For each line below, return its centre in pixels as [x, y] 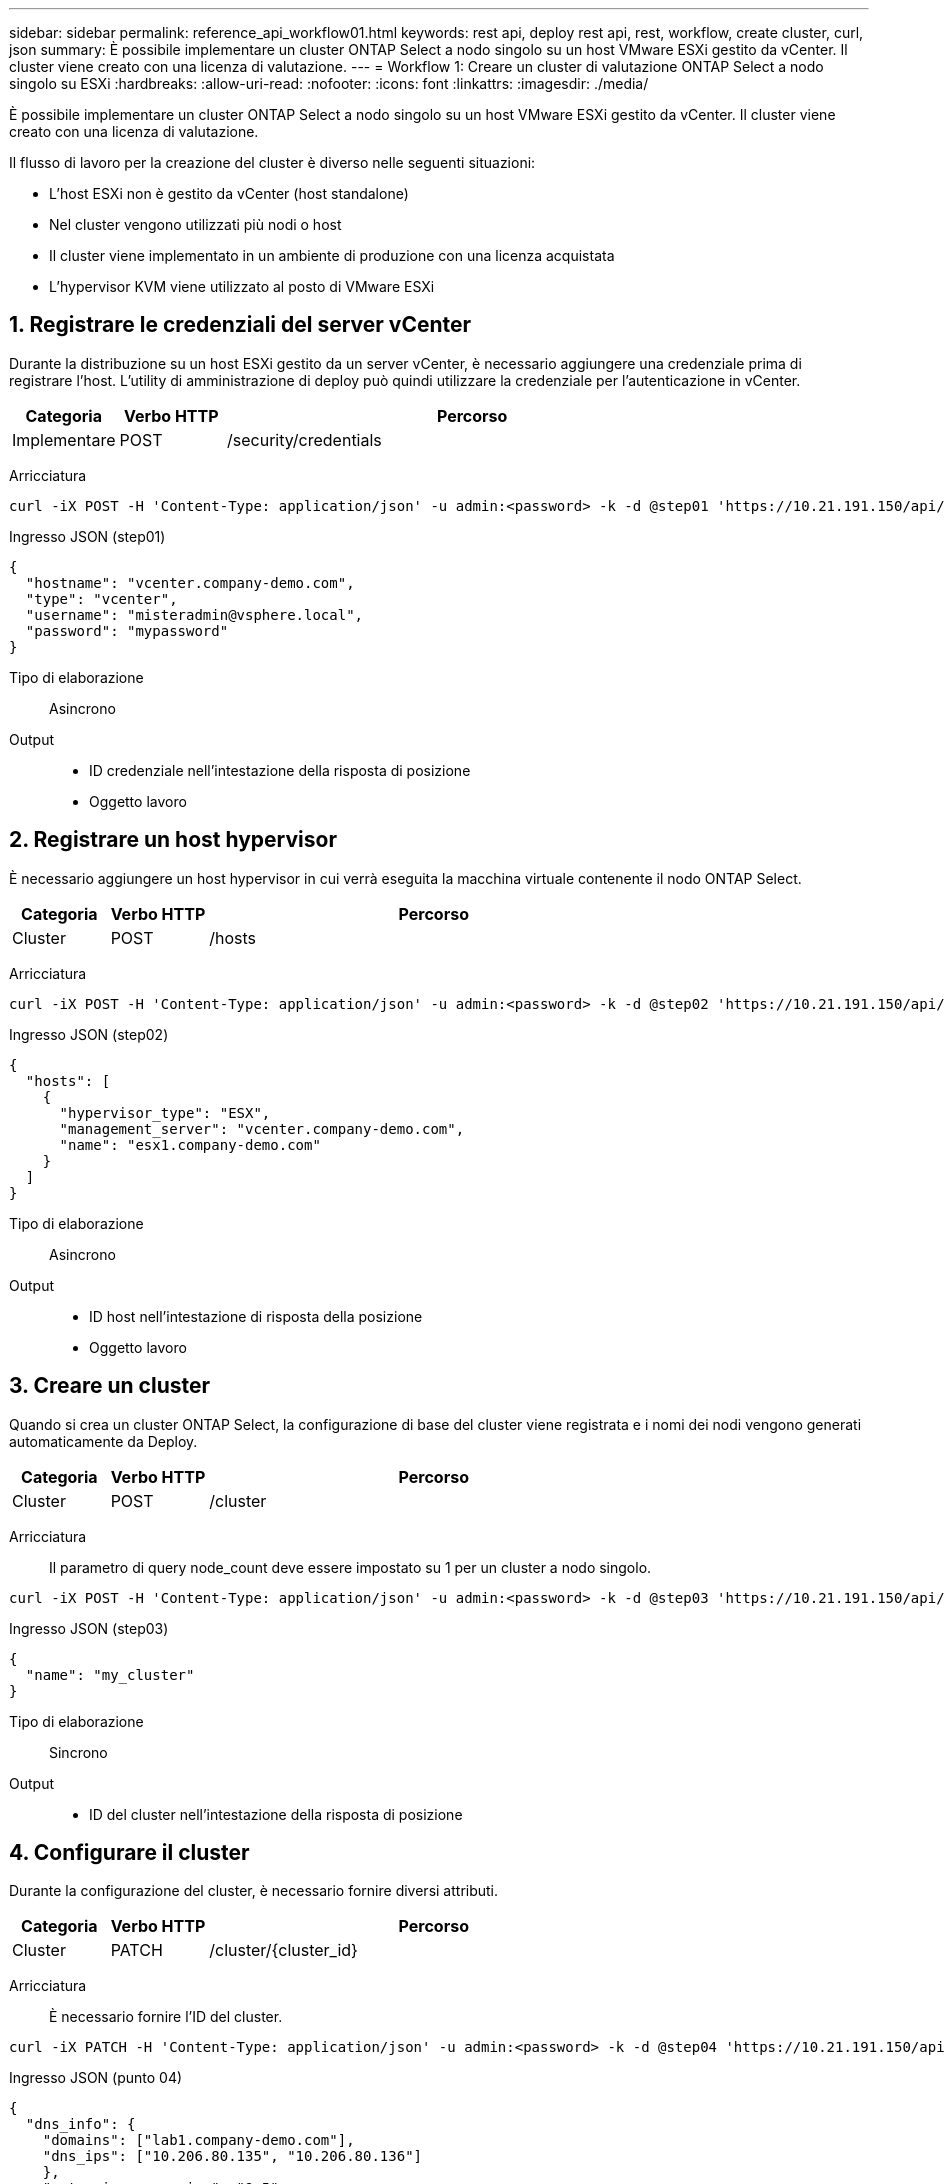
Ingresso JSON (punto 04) [96, 2078]
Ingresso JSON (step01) [87, 536]
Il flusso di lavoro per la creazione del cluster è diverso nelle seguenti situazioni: [272, 162]
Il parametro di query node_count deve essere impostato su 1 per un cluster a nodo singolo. [350, 1567]
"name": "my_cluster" [110, 1674]
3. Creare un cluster [110, 1386]
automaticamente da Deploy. [103, 1441]
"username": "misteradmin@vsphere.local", [194, 614]
